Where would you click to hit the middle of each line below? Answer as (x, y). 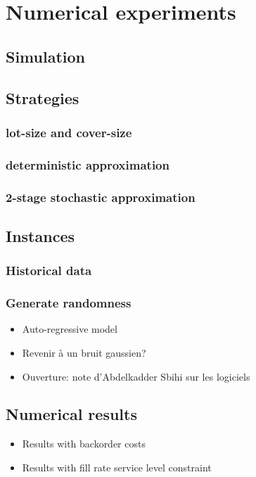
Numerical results (71, 414)
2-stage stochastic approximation (101, 197)
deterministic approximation (88, 164)
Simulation (46, 56)
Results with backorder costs (84, 444)
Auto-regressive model (70, 329)
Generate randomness (69, 303)
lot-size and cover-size (69, 132)
